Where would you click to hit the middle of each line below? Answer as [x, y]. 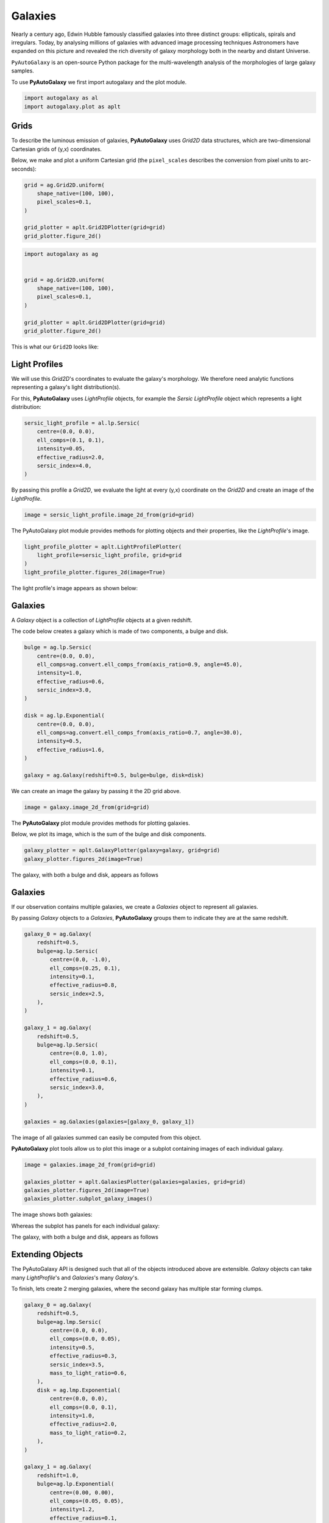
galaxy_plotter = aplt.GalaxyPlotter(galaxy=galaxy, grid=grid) [122, 850]
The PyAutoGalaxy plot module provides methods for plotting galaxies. [101, 823]
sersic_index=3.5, [77, 1364]
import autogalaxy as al [61, 98]
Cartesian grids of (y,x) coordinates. [56, 149]
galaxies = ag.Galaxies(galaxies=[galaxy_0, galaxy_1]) [109, 1122]
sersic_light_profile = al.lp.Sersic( [82, 423]
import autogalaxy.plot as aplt [73, 106]
